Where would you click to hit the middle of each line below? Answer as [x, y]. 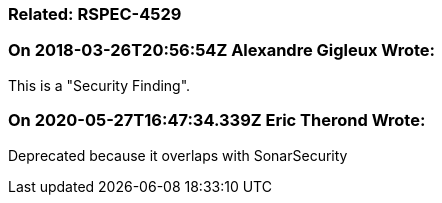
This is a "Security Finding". [99, 85]
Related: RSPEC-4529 [95, 14]
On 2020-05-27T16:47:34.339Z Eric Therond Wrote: [217, 120]
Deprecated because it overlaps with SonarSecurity [178, 155]
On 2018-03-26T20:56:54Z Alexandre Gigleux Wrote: [222, 50]
